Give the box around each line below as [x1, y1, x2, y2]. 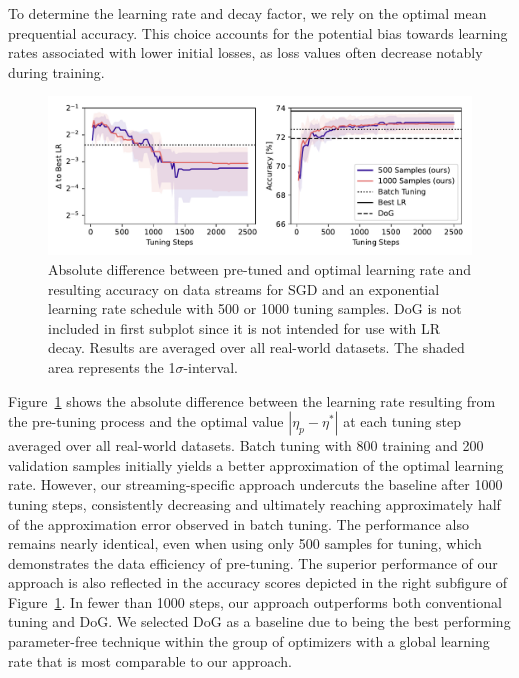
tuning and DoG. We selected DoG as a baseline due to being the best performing [8, 611, 511, 632]
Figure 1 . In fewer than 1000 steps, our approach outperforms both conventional [8, 591, 502, 612]
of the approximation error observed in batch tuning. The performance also [8, 513, 469, 534]
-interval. [183, 356, 238, 377]
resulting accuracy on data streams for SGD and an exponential [48, 278, 440, 299]
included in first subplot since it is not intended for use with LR [48, 317, 441, 338]
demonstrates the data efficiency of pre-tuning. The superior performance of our [8, 552, 498, 573]
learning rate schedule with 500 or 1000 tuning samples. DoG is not [48, 298, 462, 319]
